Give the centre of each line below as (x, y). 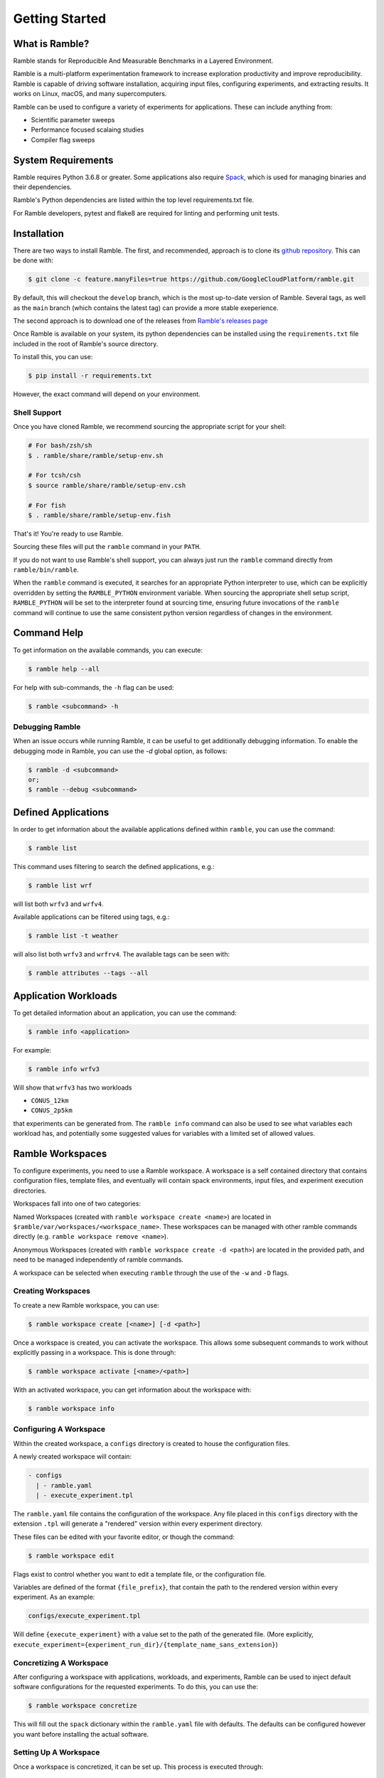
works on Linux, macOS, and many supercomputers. (90, 94)
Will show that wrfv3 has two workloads (73, 1087)
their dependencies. (43, 187)
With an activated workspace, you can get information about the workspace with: (132, 1390)
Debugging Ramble (47, 727)
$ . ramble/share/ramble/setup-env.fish (99, 515)
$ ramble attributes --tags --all (88, 973)
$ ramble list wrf (60, 885)
